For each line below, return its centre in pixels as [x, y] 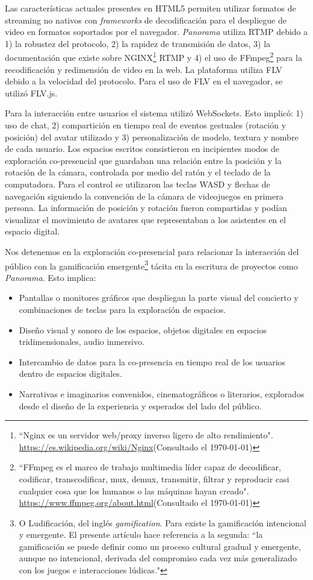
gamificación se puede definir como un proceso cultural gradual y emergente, [160, 546]
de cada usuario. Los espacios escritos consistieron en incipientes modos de [142, 149]
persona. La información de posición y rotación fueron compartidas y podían [146, 208]
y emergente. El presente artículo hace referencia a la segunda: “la [141, 534]
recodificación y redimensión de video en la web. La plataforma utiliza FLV [144, 69]
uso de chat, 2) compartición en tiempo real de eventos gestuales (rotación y [146, 125]
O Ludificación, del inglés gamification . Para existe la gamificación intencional [163, 522]
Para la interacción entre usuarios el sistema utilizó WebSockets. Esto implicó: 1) [154, 113]
